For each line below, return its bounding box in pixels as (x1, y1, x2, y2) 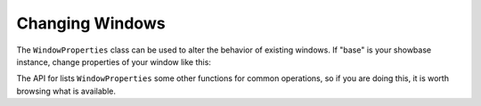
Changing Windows (16, 13, 166, 33)
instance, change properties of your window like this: (16, 56, 211, 67)
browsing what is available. (16, 86, 116, 96)
